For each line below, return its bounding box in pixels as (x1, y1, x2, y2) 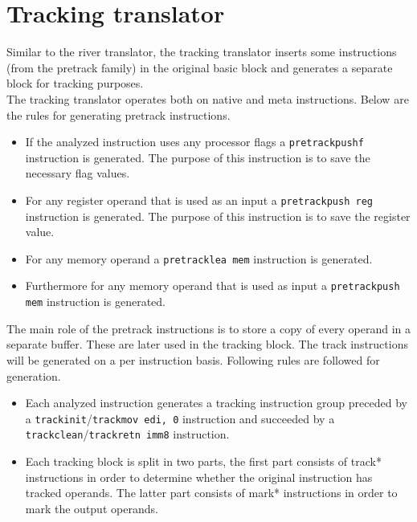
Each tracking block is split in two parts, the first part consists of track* (25, 453, 382, 470)
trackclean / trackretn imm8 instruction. (25, 426, 230, 442)
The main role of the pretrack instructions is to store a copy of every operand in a (6, 320, 411, 336)
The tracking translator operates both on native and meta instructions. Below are (6, 90, 409, 107)
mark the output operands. (25, 500, 158, 516)
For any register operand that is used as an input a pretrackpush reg (25, 191, 373, 208)
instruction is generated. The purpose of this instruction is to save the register (25, 207, 411, 224)
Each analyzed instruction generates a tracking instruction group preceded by (25, 394, 407, 411)
